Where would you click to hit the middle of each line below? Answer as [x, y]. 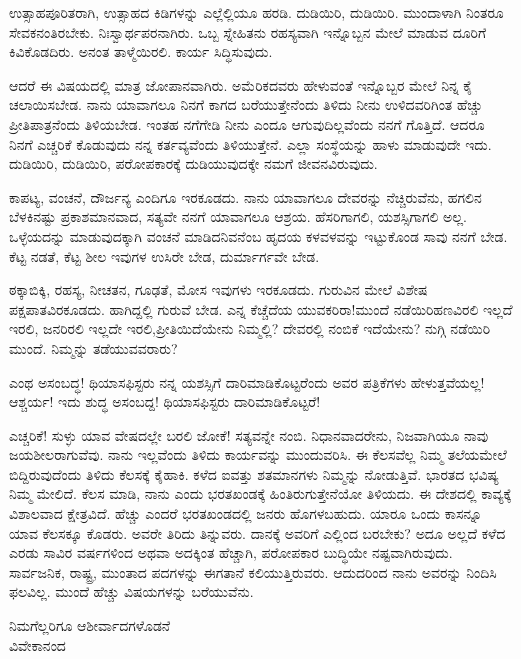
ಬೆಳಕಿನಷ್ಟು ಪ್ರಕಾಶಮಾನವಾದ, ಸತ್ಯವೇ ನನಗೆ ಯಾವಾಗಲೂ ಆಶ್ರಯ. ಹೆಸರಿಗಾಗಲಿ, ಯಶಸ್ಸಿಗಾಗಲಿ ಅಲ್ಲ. [238, 216]
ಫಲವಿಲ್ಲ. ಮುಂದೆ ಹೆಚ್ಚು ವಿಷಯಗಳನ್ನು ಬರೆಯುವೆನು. [131, 591]
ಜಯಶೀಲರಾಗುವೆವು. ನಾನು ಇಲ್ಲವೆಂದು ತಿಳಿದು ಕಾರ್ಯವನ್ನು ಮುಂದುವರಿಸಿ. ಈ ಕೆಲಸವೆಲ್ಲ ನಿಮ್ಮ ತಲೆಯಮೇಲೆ [258, 454]
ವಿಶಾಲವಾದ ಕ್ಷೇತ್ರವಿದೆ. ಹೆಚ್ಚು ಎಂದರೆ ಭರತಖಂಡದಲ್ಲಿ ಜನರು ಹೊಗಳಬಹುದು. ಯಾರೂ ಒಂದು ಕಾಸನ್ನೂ [245, 513]
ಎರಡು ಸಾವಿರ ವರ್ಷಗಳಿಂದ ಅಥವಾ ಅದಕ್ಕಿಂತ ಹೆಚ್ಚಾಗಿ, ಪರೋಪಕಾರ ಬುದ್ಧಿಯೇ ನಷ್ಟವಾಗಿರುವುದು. [231, 552]
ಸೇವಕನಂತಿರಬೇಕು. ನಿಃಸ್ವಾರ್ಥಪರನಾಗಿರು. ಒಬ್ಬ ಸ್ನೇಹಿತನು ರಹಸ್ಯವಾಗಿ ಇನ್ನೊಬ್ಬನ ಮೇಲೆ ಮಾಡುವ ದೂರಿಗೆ [248, 31]
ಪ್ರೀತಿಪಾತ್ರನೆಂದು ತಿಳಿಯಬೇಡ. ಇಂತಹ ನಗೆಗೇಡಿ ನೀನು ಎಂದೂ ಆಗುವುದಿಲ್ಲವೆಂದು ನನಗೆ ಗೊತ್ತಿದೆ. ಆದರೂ [247, 123]
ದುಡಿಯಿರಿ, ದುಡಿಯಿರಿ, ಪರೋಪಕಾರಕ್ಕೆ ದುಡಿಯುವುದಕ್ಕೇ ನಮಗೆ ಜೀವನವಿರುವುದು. [193, 163]
